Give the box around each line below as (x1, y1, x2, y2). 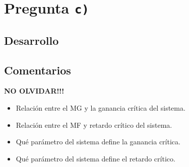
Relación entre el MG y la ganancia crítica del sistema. (16, 103, 185, 113)
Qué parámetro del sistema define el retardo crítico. (16, 153, 175, 163)
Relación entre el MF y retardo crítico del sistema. (16, 119, 172, 130)
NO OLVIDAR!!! (4, 86, 65, 96)
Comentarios (4, 62, 71, 77)
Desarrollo (4, 32, 59, 48)
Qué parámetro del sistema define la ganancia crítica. (16, 136, 180, 147)
